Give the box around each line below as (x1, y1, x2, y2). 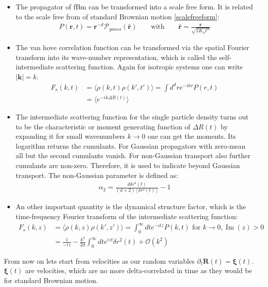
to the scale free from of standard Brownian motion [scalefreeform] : (15, 11, 219, 21)
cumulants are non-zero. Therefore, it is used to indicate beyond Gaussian (15, 160, 240, 170)
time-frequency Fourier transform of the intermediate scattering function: (15, 211, 238, 222)
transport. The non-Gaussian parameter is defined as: (15, 170, 178, 180)
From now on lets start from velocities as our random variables (4, 255, 195, 266)
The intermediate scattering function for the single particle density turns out (15, 112, 249, 122)
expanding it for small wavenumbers (15, 131, 125, 141)
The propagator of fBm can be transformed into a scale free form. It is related (15, 1, 253, 11)
